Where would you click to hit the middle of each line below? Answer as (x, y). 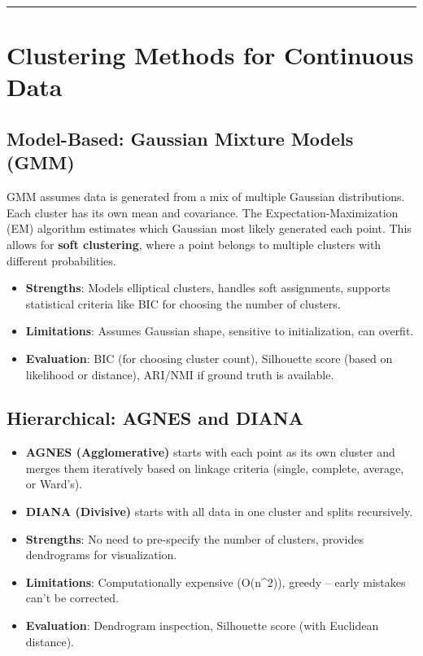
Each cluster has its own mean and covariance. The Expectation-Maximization (203, 212)
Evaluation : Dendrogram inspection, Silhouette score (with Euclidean (202, 625)
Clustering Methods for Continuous (210, 55)
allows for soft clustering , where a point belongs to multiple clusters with (194, 244)
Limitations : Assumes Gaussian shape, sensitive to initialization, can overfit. (220, 331)
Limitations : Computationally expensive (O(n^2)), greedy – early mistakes (216, 582)
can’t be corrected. (72, 598)
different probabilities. (61, 260)
